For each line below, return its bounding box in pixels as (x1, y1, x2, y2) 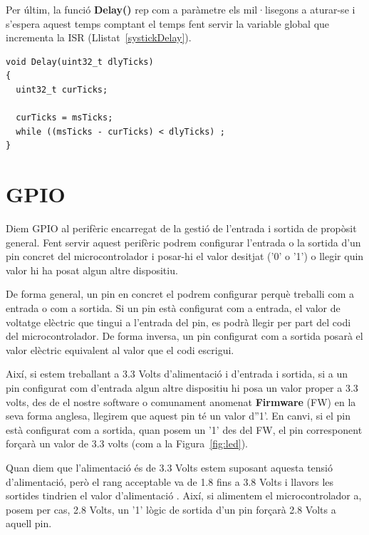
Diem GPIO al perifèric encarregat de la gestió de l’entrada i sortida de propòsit (6, 221, 357, 236)
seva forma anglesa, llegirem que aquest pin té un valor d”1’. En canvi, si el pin (6, 408, 350, 423)
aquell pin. (6, 516, 52, 531)
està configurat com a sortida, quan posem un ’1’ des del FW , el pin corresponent (6, 422, 363, 437)
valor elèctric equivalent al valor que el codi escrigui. (6, 342, 234, 357)
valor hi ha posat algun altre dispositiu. (6, 262, 178, 277)
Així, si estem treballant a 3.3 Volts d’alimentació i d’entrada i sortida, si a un (6, 366, 348, 381)
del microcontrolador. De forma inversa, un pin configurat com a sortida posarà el (6, 328, 363, 343)
